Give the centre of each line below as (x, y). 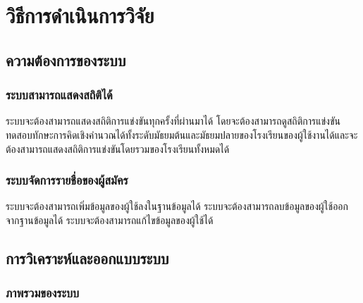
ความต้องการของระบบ (66, 60)
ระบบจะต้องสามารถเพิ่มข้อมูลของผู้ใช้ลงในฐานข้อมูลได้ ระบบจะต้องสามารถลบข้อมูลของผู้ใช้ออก (177, 206)
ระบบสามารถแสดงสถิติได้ (59, 95)
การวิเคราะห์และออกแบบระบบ (87, 258)
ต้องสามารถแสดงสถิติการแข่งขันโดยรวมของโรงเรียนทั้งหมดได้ (118, 148)
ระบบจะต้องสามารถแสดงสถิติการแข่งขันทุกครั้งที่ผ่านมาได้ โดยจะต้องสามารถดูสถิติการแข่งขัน (173, 121)
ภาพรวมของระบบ (43, 293)
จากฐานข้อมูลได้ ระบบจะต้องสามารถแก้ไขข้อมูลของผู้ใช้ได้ (110, 219)
